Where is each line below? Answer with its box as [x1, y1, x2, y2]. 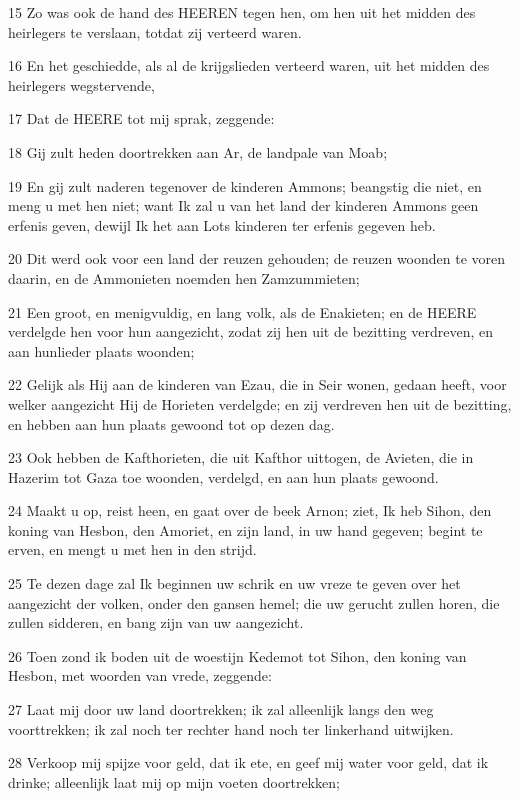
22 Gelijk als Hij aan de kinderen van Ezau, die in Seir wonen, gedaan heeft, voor [8, 374, 507, 395]
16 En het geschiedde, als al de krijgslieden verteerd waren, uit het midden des [8, 55, 490, 76]
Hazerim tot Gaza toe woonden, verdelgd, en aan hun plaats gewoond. [8, 466, 439, 487]
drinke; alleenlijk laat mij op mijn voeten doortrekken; [8, 771, 340, 792]
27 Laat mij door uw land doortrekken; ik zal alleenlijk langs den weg [8, 699, 434, 720]
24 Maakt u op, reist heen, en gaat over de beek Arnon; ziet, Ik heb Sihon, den [8, 500, 492, 521]
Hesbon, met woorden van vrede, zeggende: [8, 665, 272, 686]
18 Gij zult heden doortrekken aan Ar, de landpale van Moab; [8, 141, 388, 162]
